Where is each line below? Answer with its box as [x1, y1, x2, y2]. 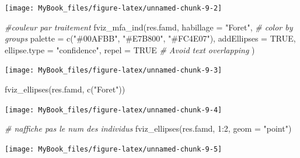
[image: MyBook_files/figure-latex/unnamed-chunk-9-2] [5, 4, 222, 12]
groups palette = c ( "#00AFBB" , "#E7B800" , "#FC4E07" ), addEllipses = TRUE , [5, 32, 296, 44]
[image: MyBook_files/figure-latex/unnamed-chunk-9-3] [5, 66, 222, 75]
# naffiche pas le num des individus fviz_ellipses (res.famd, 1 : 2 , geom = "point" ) [5, 122, 292, 135]
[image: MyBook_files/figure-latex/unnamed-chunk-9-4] [5, 105, 222, 114]
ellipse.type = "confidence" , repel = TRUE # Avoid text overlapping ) [5, 43, 255, 56]
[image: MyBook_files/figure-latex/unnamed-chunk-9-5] [5, 145, 222, 153]
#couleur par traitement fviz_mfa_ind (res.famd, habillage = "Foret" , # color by [5, 20, 293, 33]
